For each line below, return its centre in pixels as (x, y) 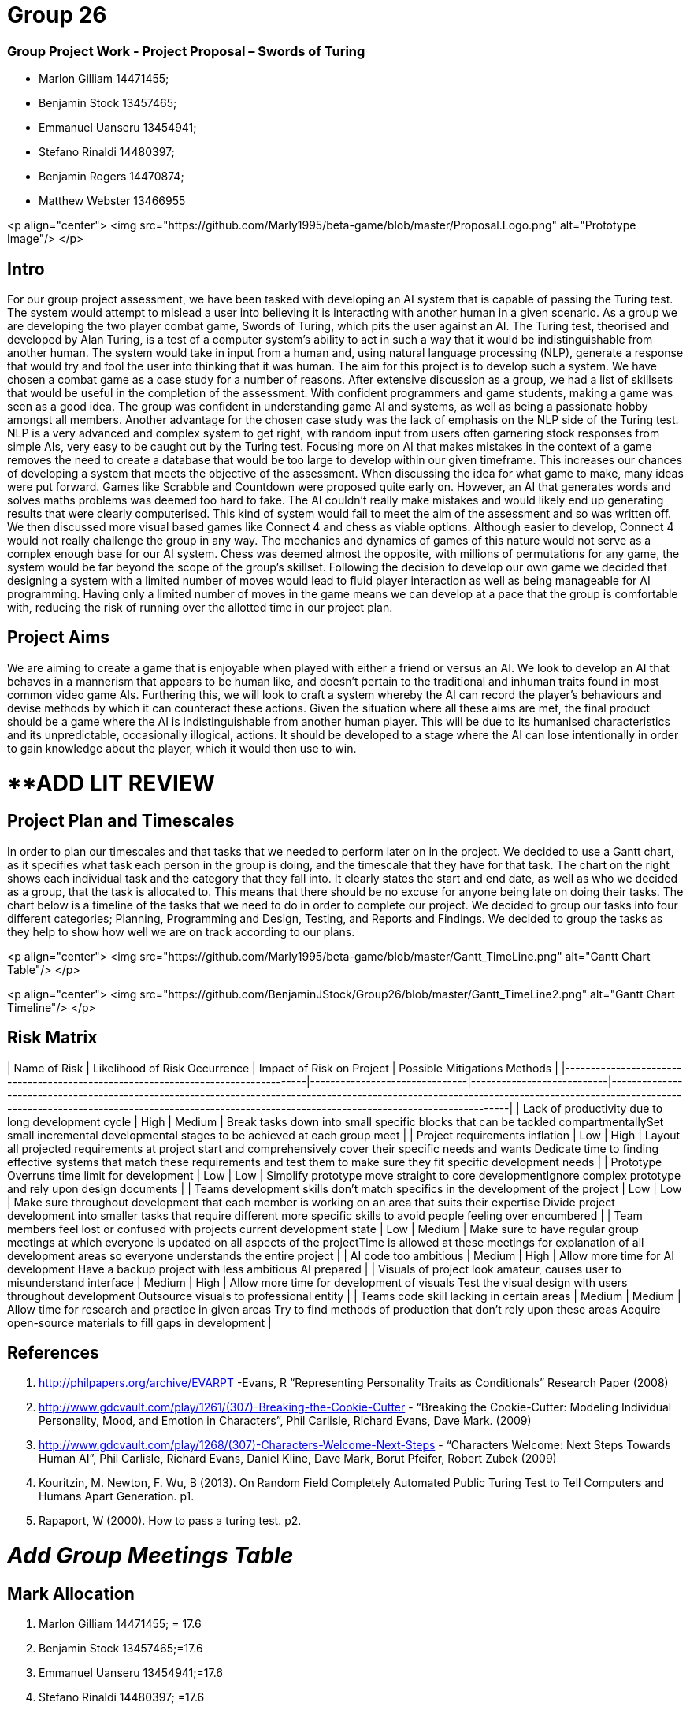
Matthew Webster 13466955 (112, 201)
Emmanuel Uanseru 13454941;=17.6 (131, 1673)
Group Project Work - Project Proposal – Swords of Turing (186, 51)
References (53, 1353)
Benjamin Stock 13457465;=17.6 (121, 1649)
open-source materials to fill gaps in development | (139, 1322)
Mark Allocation (71, 1593)
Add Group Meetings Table (150, 1556)
